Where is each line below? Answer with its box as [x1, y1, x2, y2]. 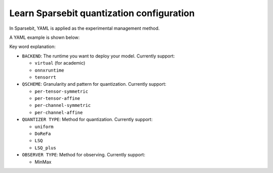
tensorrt [34, 74, 57, 80]
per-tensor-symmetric [34, 88, 88, 94]
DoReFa [34, 131, 51, 137]
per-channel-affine [34, 109, 83, 116]
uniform [34, 124, 54, 130]
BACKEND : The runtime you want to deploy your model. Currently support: [22, 53, 175, 59]
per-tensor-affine [34, 96, 80, 101]
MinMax [34, 159, 52, 165]
